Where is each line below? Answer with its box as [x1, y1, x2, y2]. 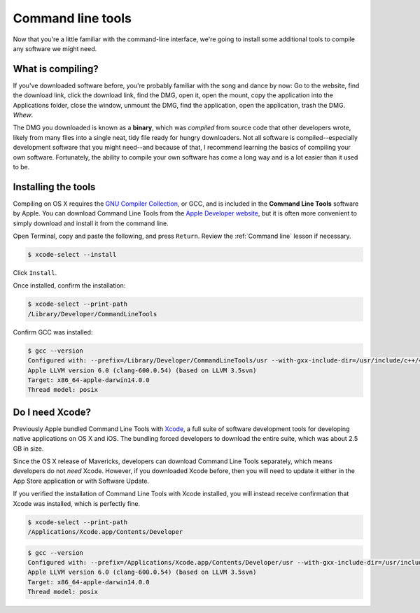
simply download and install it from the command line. [13, 219, 169, 227]
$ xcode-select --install [27, 251, 117, 259]
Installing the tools [13, 181, 96, 192]
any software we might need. [13, 44, 97, 52]
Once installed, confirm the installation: [13, 281, 126, 290]
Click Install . [13, 269, 57, 277]
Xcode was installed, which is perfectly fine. [13, 499, 141, 507]
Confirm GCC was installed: [13, 327, 93, 336]
